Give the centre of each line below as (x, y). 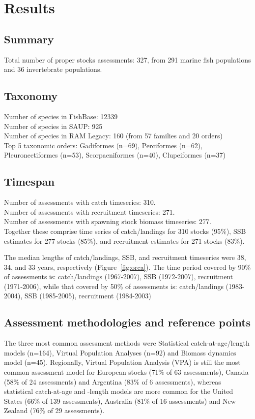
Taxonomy (31, 96)
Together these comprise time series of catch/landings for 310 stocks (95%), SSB (125, 231)
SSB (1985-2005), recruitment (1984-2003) (88, 296)
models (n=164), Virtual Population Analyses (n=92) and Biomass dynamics (120, 352)
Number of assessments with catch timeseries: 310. (80, 202)
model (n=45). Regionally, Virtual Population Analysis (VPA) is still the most (122, 362)
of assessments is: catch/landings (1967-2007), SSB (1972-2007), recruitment (119, 276)
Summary (29, 39)
